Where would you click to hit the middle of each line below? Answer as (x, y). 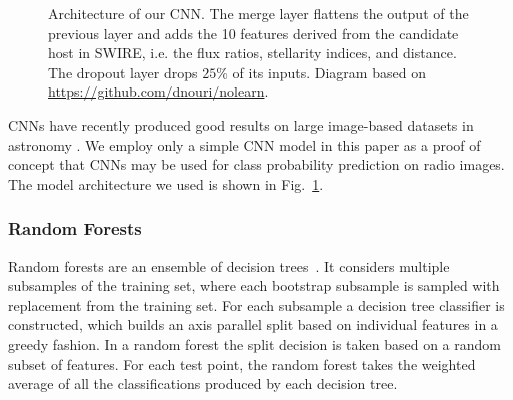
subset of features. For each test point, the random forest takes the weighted (242, 363)
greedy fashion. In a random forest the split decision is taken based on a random (254, 343)
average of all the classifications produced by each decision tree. (203, 383)
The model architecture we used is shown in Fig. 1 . (166, 183)
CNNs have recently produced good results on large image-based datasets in (241, 124)
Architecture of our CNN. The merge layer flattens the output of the (258, 13)
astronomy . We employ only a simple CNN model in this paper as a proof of (244, 144)
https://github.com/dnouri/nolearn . (158, 91)
